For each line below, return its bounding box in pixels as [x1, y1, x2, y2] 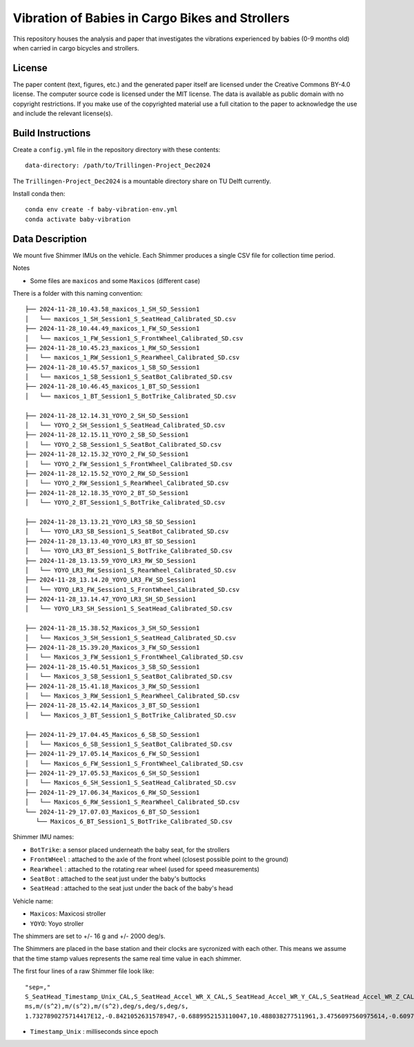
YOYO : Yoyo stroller [30, 919, 84, 928]
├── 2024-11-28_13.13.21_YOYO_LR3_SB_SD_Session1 [25, 518, 197, 526]
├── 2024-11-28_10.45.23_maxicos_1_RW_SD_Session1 [25, 344, 200, 352]
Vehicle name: [12, 896, 53, 905]
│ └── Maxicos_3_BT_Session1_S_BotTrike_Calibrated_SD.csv [25, 711, 236, 719]
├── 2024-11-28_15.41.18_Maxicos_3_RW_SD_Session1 [25, 682, 200, 690]
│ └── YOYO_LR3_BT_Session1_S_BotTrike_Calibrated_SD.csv [25, 547, 233, 555]
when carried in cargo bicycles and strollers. [12, 44, 139, 52]
